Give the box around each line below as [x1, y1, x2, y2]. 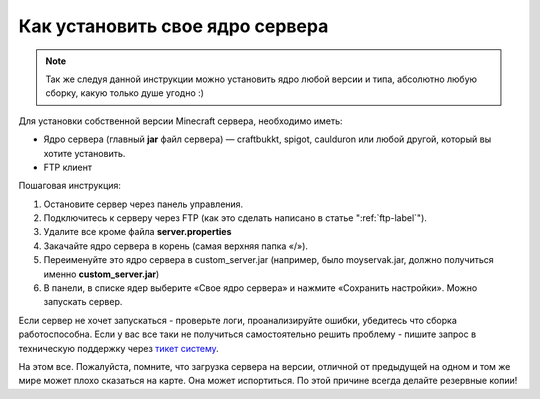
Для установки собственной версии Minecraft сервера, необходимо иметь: [18, 115, 344, 127]
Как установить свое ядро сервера [18, 15, 329, 37]
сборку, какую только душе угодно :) [45, 87, 205, 99]
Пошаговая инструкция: [18, 180, 122, 192]
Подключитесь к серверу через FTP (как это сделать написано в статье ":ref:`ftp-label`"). [43, 212, 427, 224]
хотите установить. [43, 147, 126, 159]
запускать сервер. [43, 296, 123, 308]
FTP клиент [43, 161, 93, 173]
